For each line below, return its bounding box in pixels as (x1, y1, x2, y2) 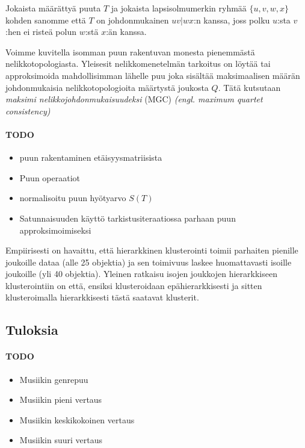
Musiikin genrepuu (19, 373, 88, 385)
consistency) (5, 104, 51, 117)
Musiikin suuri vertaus (19, 434, 103, 446)
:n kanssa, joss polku (194, 13, 270, 26)
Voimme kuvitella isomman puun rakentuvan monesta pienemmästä (5, 45, 255, 58)
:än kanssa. (106, 25, 147, 38)
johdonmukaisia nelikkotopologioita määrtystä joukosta (5, 81, 209, 93)
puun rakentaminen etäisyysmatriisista (19, 151, 162, 164)
